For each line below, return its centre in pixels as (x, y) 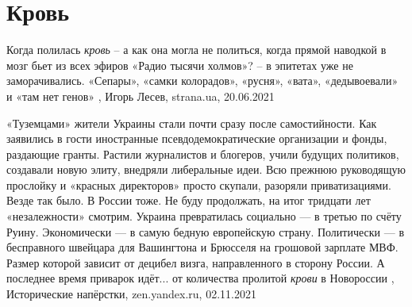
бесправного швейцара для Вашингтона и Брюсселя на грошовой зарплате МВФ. (202, 247)
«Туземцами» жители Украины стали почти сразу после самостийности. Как (192, 123)
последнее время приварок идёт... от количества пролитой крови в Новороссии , (200, 278)
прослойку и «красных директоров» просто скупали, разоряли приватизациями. (199, 184)
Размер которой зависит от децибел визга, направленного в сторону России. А (196, 262)
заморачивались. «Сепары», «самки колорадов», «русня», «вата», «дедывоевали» (202, 81)
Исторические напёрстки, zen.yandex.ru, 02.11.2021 (131, 294)
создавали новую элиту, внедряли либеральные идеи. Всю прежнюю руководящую (206, 169)
